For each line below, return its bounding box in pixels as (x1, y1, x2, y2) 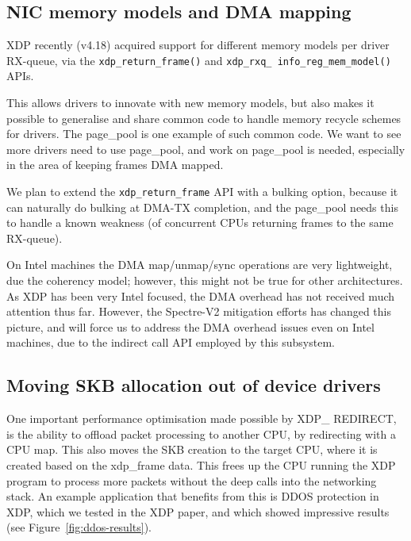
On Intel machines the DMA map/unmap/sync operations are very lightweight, (6, 256, 393, 273)
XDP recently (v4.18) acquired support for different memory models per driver (6, 36, 390, 53)
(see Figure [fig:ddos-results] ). (6, 519, 152, 535)
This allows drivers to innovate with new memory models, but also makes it (6, 94, 375, 111)
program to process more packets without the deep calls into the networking (6, 472, 377, 489)
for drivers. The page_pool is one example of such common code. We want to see (6, 125, 401, 142)
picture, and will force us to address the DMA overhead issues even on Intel (6, 318, 375, 335)
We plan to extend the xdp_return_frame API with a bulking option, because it (6, 183, 398, 200)
